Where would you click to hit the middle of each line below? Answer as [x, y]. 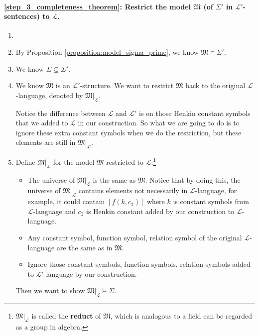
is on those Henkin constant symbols [195, 113]
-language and [54, 211]
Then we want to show [50, 290]
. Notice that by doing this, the [193, 179]
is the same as [114, 179]
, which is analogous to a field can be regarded [181, 316]
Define [25, 162]
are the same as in [84, 247]
